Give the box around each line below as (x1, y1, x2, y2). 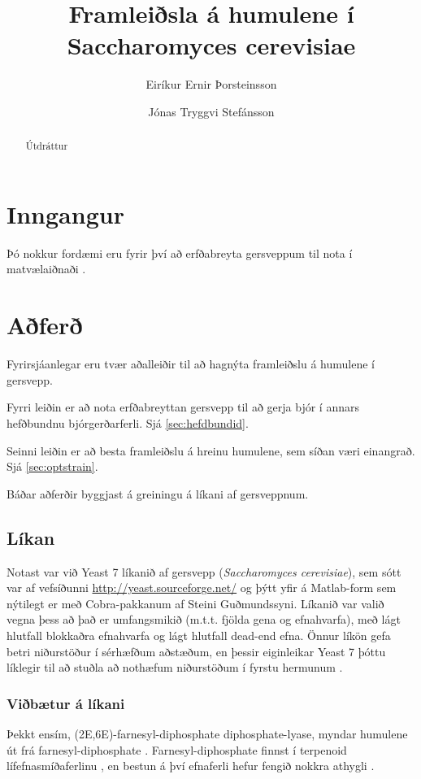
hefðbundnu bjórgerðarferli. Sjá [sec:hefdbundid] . (7, 414, 249, 431)
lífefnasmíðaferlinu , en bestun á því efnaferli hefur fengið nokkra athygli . (7, 757, 375, 774)
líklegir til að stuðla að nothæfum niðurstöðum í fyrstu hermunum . (7, 659, 343, 676)
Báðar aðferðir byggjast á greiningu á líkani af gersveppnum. (7, 485, 309, 502)
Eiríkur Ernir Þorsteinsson (145, 76, 277, 93)
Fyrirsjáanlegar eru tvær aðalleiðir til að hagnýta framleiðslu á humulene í (7, 355, 375, 372)
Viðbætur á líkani (7, 693, 125, 713)
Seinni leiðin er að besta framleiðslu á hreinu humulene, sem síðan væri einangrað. (7, 442, 415, 459)
